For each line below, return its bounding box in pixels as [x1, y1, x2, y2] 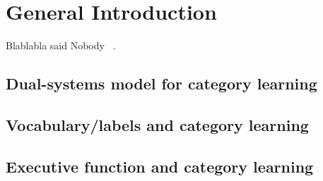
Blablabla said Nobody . [6, 38, 116, 53]
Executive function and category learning [6, 155, 314, 177]
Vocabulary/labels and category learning [6, 113, 309, 135]
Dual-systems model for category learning [6, 73, 317, 94]
